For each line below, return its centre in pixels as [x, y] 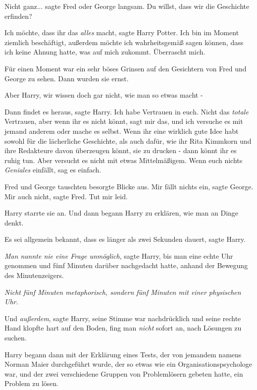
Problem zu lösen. [32, 383]
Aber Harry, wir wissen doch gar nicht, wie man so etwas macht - [104, 95]
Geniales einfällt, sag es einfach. [53, 170]
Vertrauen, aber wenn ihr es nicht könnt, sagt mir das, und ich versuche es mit [124, 121]
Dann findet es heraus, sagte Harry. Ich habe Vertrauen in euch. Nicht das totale [127, 111]
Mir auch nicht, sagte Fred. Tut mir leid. [66, 196]
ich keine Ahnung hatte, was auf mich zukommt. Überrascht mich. [105, 52]
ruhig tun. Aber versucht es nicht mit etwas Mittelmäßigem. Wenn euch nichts [124, 160]
